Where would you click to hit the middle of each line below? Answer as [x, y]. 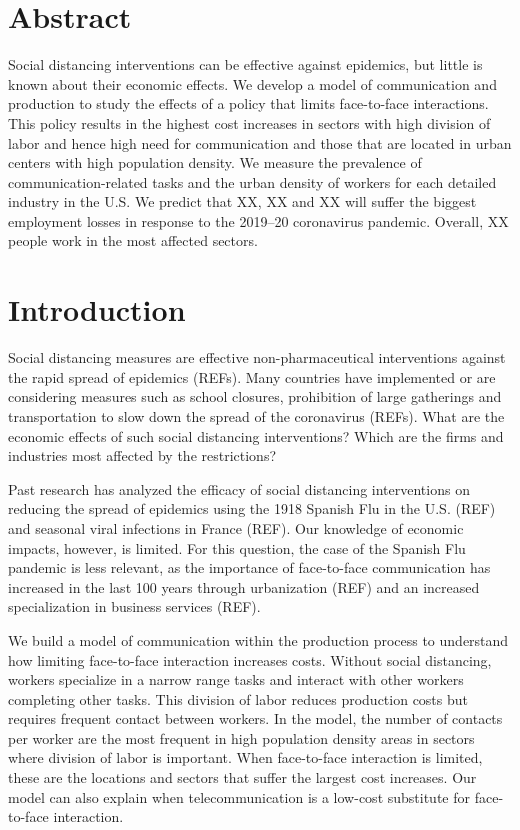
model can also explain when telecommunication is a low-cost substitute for [239, 796]
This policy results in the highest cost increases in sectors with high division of [249, 122]
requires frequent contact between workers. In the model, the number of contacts [255, 718]
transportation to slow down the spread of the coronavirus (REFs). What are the [256, 415]
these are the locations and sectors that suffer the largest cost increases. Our [242, 777]
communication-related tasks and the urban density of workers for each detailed [252, 181]
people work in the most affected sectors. [133, 240]
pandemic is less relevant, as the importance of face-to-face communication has [249, 567]
